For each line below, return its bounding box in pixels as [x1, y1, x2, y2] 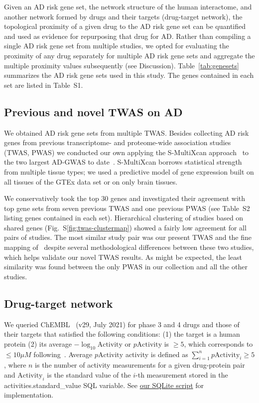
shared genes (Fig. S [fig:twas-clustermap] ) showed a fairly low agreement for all [4, 222, 247, 232]
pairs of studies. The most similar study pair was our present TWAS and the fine [4, 232, 252, 242]
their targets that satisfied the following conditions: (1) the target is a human [4, 329, 240, 339]
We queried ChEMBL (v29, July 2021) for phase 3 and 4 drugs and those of [4, 319, 240, 329]
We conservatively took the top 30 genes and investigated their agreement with [4, 193, 246, 203]
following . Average [33, 349, 93, 359]
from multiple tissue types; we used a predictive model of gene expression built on [4, 166, 254, 177]
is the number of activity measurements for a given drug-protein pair [35, 360, 245, 370]
